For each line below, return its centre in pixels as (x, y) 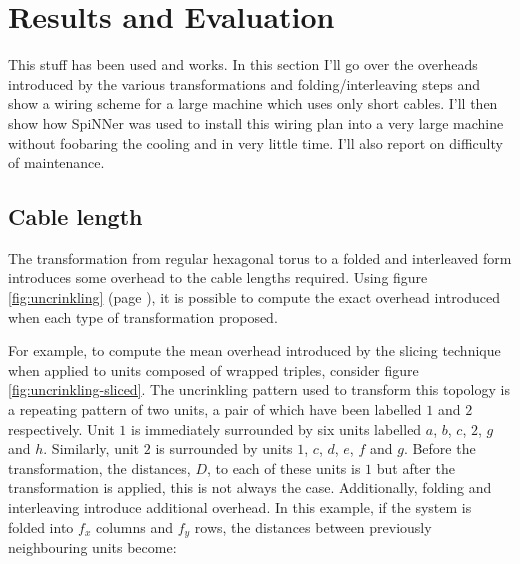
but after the (415, 467)
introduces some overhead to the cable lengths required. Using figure (218, 277)
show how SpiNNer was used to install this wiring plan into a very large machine (256, 122)
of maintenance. (56, 162)
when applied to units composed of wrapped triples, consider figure (213, 369)
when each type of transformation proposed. (143, 316)
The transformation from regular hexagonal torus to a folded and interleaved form (260, 257)
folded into (41, 526)
